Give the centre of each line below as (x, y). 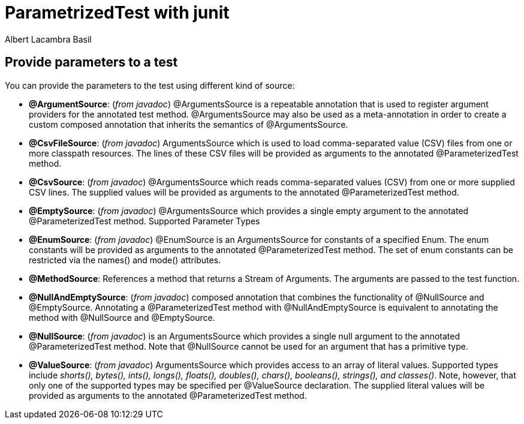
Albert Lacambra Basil (48, 39)
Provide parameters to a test (91, 62)
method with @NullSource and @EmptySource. (122, 317)
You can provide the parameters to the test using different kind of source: (150, 85)
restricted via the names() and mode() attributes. (125, 260)
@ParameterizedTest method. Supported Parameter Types (144, 221)
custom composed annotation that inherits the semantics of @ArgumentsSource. (189, 124)
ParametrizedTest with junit (117, 13)
